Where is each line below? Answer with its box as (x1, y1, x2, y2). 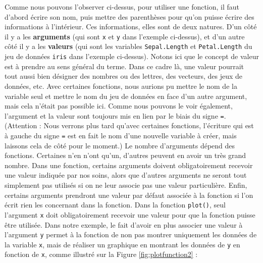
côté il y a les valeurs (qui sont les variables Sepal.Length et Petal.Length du (5, 41, 252, 51)
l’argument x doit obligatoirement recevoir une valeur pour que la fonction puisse (5, 209, 255, 220)
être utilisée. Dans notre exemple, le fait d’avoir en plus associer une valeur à (5, 219, 243, 230)
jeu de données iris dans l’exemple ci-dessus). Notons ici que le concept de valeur (5, 51, 259, 62)
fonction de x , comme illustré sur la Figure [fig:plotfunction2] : (5, 249, 198, 259)
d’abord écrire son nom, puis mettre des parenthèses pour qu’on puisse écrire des (5, 11, 254, 22)
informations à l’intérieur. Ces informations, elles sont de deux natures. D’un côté (5, 21, 257, 32)
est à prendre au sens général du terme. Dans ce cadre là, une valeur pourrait (5, 61, 244, 71)
